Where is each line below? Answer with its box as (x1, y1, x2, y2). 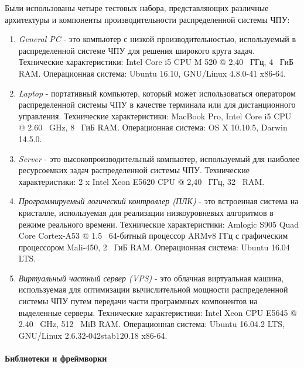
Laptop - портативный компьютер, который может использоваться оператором (18, 87, 296, 99)
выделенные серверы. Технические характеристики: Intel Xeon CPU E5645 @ (18, 306, 298, 318)
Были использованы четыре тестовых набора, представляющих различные (5, 2, 269, 13)
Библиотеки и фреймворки (5, 352, 107, 364)
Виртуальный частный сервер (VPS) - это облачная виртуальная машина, (18, 271, 284, 284)
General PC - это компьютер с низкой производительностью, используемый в (18, 33, 296, 45)
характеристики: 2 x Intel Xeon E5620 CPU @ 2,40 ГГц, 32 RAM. (18, 175, 265, 187)
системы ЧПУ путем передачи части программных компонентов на (18, 295, 258, 307)
